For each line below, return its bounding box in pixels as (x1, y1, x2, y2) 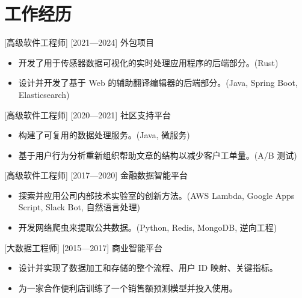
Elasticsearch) (18, 88, 70, 100)
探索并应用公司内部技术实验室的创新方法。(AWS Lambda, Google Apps (18, 189, 295, 201)
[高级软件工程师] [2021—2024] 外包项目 (4, 36, 154, 49)
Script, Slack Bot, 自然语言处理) (18, 201, 140, 213)
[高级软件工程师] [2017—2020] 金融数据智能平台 (4, 169, 188, 181)
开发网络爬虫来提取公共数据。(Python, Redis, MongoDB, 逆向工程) (18, 221, 277, 234)
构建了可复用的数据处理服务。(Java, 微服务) (18, 129, 190, 141)
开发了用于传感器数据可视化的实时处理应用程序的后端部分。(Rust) (18, 56, 279, 68)
